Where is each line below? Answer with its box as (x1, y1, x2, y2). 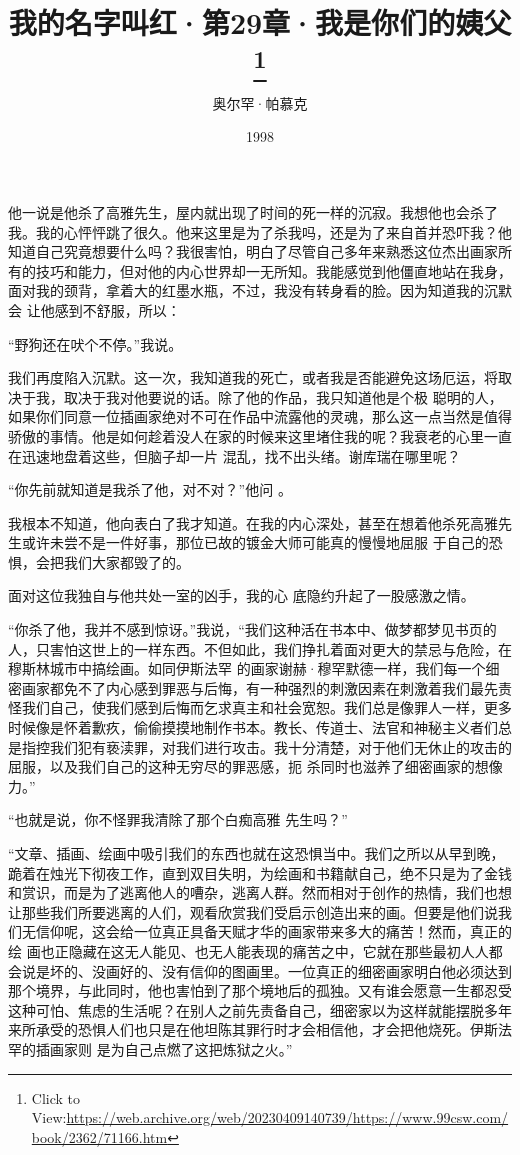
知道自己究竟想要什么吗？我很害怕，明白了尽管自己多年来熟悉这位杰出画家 (8, 241, 498, 262)
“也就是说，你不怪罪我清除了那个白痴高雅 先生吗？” (8, 809, 348, 830)
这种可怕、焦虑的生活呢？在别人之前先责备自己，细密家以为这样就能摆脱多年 (8, 999, 512, 1020)
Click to (31, 1087, 81, 1108)
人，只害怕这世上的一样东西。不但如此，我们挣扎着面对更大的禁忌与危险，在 (8, 638, 512, 659)
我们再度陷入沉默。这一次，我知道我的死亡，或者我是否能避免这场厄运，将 (8, 367, 498, 388)
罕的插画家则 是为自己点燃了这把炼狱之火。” (8, 1038, 293, 1059)
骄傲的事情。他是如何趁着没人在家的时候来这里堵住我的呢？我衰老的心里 (8, 425, 484, 446)
